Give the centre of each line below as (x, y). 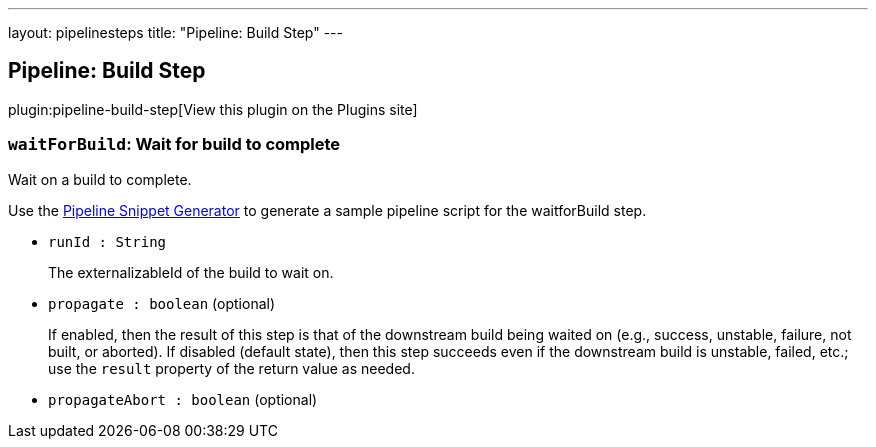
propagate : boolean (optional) (162, 303)
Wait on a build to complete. (100, 179)
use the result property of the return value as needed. (231, 368)
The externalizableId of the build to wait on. (191, 272)
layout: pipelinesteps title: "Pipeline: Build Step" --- (175, 32)
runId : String (107, 241)
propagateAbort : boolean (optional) (183, 399)
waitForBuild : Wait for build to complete (174, 144)
